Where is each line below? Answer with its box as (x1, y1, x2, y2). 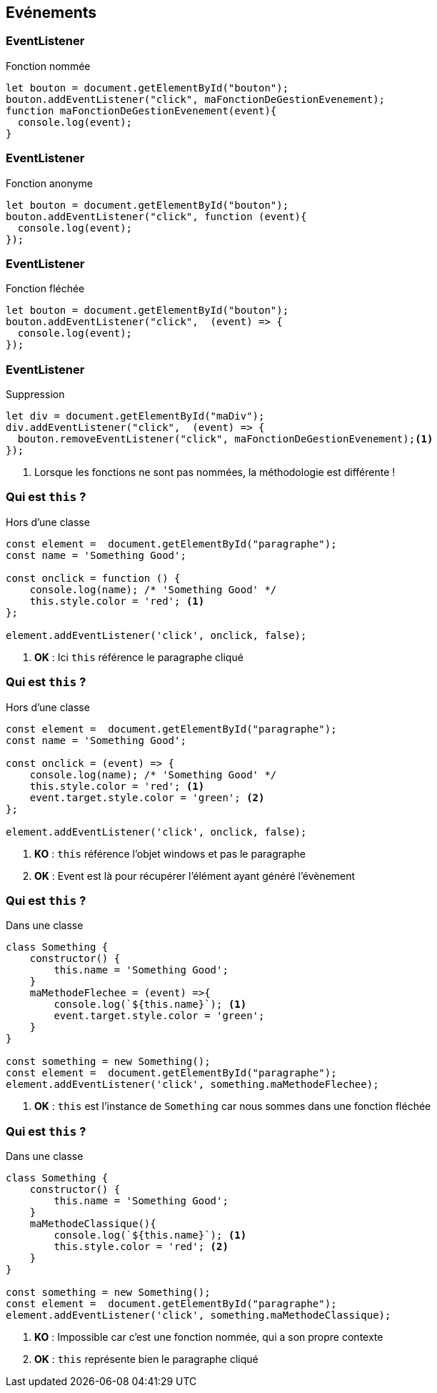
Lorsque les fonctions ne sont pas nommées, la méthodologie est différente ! (34, 466, 396, 479)
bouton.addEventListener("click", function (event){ (6, 210, 307, 222)
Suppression (6, 388, 65, 401)
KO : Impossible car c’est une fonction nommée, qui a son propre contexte (34, 1331, 383, 1344)
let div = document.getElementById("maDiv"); (6, 410, 265, 422)
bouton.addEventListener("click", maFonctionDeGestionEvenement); (6, 93, 386, 105)
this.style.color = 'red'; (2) (54, 1241, 228, 1253)
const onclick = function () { (6, 572, 181, 584)
